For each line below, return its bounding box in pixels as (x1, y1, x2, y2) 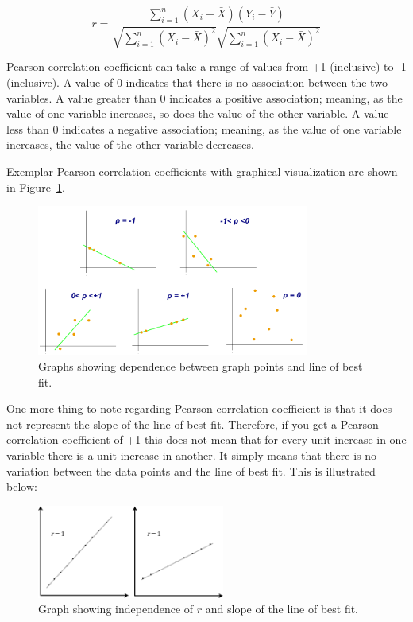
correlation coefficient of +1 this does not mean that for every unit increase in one (6, 431, 407, 448)
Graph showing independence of (38, 601, 194, 617)
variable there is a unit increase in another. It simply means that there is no (6, 446, 377, 463)
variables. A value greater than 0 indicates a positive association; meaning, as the (6, 89, 403, 106)
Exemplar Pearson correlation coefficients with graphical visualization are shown (6, 162, 398, 179)
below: (6, 478, 37, 495)
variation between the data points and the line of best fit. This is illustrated (6, 462, 376, 479)
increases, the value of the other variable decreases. (6, 136, 254, 153)
